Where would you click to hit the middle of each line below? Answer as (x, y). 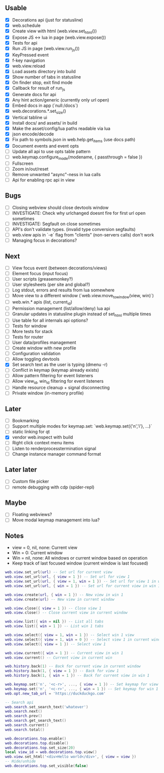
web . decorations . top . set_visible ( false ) (47, 766)
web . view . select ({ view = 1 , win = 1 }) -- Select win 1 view (70, 635)
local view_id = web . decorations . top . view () (51, 752)
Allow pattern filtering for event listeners (53, 376)
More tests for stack (32, 331)
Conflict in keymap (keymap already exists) (55, 370)
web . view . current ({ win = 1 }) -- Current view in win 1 (64, 653)
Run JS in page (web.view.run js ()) (46, 49)
